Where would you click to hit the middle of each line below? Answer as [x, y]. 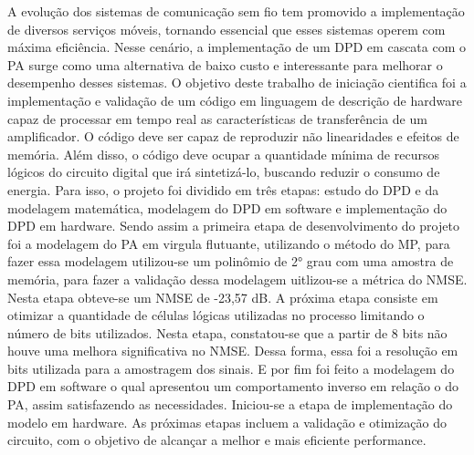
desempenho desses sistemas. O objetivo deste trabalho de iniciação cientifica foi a [237, 83]
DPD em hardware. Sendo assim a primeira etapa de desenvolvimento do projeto [233, 226]
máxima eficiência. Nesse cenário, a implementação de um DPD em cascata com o [237, 47]
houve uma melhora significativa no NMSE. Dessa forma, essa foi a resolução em [233, 351]
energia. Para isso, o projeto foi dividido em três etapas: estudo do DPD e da [223, 189]
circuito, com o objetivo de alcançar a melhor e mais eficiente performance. [217, 440]
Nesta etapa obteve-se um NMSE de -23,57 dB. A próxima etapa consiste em [223, 297]
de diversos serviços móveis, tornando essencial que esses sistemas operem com [226, 29]
